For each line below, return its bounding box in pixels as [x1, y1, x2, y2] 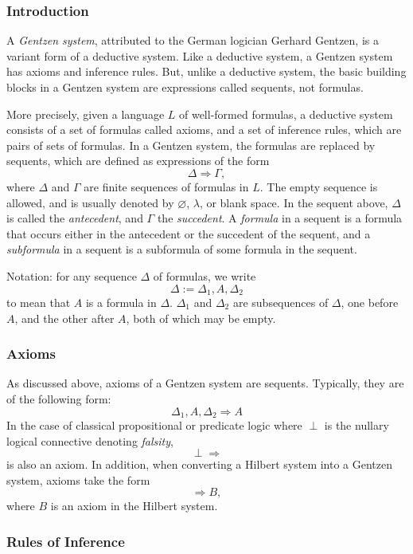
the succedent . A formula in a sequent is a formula [157, 210, 403, 226]
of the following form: [6, 390, 111, 407]
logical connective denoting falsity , [6, 432, 173, 449]
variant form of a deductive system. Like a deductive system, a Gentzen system [6, 47, 393, 64]
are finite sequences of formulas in [84, 178, 249, 194]
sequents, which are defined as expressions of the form [6, 152, 270, 169]
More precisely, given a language [6, 105, 165, 122]
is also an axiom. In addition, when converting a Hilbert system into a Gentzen [6, 456, 393, 473]
